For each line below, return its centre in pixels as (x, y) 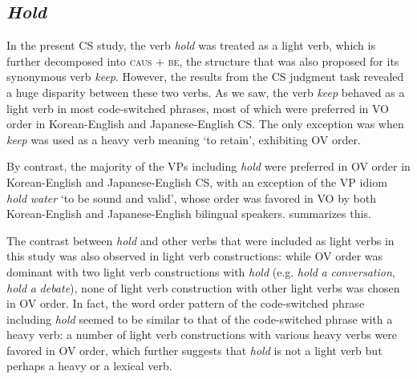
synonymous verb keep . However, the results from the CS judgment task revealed (205, 77)
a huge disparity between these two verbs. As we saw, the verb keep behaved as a (206, 92)
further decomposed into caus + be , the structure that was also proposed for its (203, 60)
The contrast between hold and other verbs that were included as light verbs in (200, 240)
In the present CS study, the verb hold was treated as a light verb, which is (191, 45)
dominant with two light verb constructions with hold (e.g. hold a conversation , (201, 271)
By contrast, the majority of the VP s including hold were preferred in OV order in (208, 166)
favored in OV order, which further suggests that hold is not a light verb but (194, 350)
